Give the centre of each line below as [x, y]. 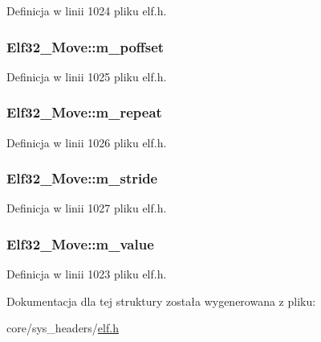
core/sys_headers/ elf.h [63, 328]
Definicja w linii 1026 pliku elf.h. [87, 142]
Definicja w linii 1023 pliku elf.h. [87, 274]
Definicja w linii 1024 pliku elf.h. [87, 10]
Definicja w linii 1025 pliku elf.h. [87, 76]
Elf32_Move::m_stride [82, 178]
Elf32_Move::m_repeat [84, 112]
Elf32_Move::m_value [80, 243]
